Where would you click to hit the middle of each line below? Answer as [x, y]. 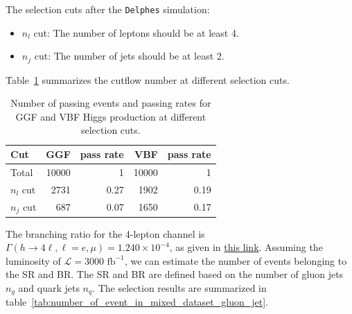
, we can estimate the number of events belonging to [236, 260]
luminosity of [33, 260]
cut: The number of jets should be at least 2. [129, 56]
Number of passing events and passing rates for [111, 103]
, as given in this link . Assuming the [246, 247]
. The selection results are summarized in [179, 287]
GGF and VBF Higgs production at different [111, 116]
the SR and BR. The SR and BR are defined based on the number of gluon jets [175, 274]
